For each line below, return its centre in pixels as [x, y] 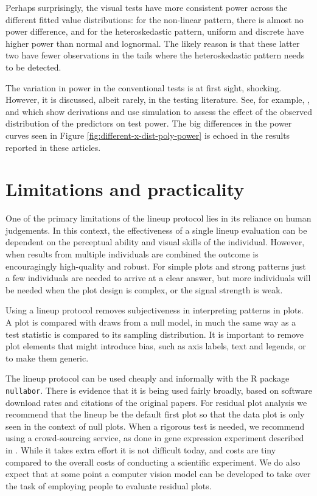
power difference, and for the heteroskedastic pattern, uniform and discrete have [155, 31]
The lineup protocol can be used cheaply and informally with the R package [148, 378]
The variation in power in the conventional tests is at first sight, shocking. [144, 87]
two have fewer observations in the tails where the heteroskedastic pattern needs [155, 55]
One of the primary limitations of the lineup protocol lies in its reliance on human [158, 218]
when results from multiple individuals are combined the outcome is [132, 254]
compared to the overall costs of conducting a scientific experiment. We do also [153, 462]
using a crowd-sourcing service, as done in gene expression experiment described [155, 438]
